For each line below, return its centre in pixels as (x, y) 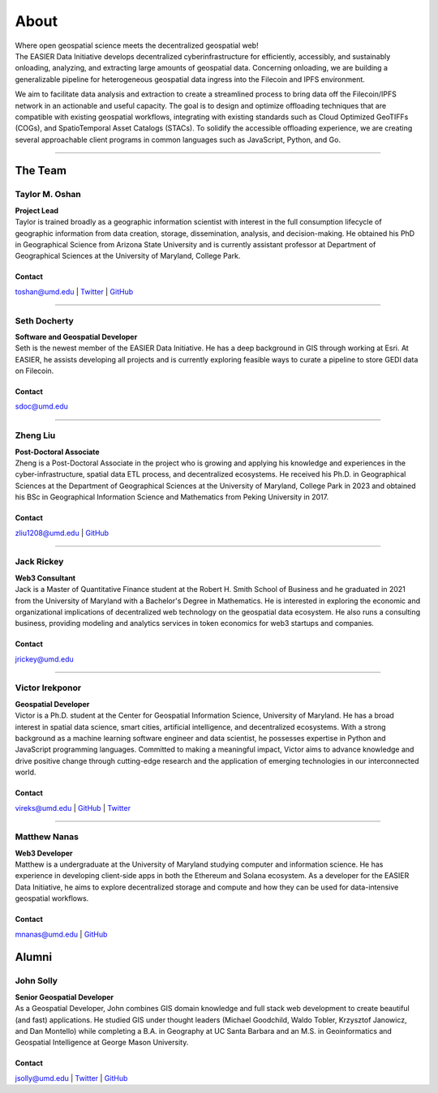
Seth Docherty (45, 320)
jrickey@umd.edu (44, 659)
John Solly (36, 981)
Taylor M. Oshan (48, 195)
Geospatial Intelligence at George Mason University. (102, 1043)
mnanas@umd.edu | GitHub (61, 934)
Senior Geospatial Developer (64, 997)
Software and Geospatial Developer (76, 336)
